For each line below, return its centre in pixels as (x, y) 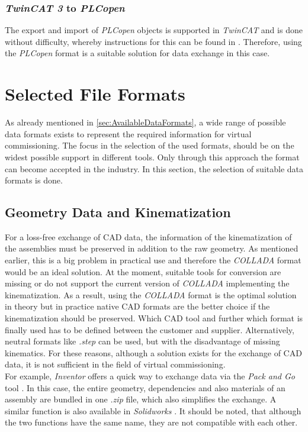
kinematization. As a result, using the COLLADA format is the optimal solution (151, 294)
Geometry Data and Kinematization (118, 212)
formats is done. (34, 180)
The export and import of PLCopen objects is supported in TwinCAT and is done (154, 30)
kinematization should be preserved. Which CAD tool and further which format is (154, 318)
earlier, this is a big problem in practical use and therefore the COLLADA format (153, 260)
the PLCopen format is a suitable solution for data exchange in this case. (137, 53)
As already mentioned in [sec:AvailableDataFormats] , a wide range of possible (145, 122)
